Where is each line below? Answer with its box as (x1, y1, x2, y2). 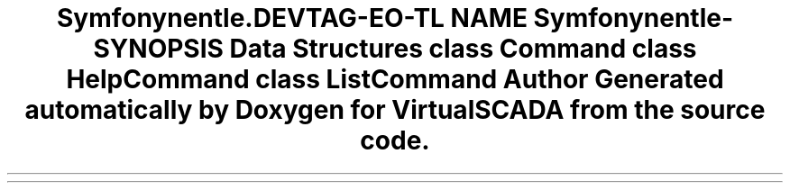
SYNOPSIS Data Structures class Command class (93, 33, 697, 64)
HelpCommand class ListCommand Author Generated (66, 64, 724, 95)
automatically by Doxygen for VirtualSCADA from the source (24, 95, 766, 125)
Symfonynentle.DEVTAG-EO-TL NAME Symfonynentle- (56, 3, 734, 33)
